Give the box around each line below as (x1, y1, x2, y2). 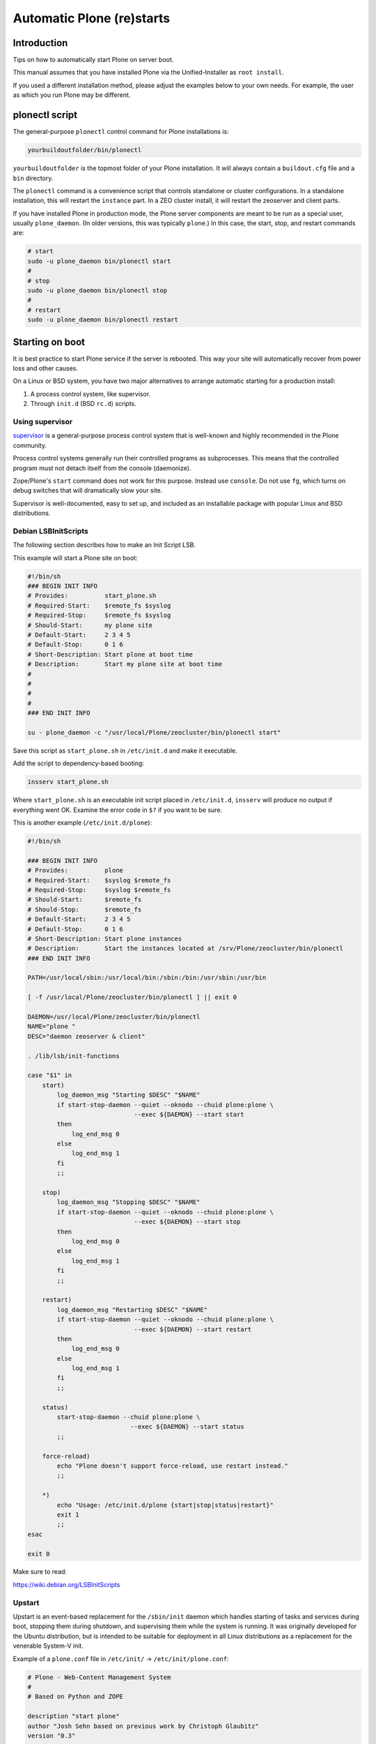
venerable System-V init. (13, 1641, 84, 1650)
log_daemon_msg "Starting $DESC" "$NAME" (56, 1091, 201, 1099)
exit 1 (56, 1510, 79, 1519)
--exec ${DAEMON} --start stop (134, 1218, 241, 1226)
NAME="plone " (27, 1023, 76, 1030)
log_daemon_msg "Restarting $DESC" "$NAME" (56, 1305, 208, 1314)
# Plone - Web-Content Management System (27, 1673, 171, 1681)
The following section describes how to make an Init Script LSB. (13, 541, 196, 549)
